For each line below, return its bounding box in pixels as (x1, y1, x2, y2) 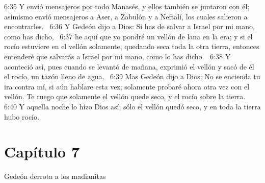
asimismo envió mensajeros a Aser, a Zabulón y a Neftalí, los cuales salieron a (4, 11, 248, 21)
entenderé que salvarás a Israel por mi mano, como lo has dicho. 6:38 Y (4, 51, 231, 61)
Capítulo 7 (4, 141, 80, 162)
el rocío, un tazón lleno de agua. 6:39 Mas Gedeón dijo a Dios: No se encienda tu (4, 71, 260, 82)
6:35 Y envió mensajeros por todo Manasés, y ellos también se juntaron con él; (4, 1, 250, 11)
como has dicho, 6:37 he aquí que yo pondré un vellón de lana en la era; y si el (4, 31, 253, 41)
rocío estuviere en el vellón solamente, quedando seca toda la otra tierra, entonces (4, 41, 259, 52)
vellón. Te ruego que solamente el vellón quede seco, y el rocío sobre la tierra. (4, 91, 246, 102)
